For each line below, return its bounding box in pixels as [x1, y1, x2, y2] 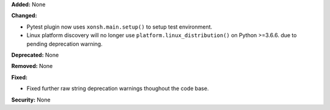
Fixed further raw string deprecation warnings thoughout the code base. [26, 85, 209, 92]
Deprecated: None [11, 51, 59, 58]
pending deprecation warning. [26, 40, 103, 47]
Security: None [11, 96, 51, 103]
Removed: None [11, 63, 53, 70]
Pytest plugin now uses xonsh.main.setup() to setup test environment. [26, 23, 213, 30]
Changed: [11, 12, 37, 19]
